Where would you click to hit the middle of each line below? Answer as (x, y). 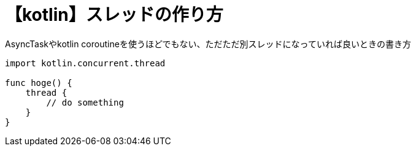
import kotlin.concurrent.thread (85, 63)
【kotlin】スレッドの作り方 (114, 15)
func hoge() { (39, 83)
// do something (85, 102)
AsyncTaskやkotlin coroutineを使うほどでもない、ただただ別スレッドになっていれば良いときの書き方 (208, 44)
